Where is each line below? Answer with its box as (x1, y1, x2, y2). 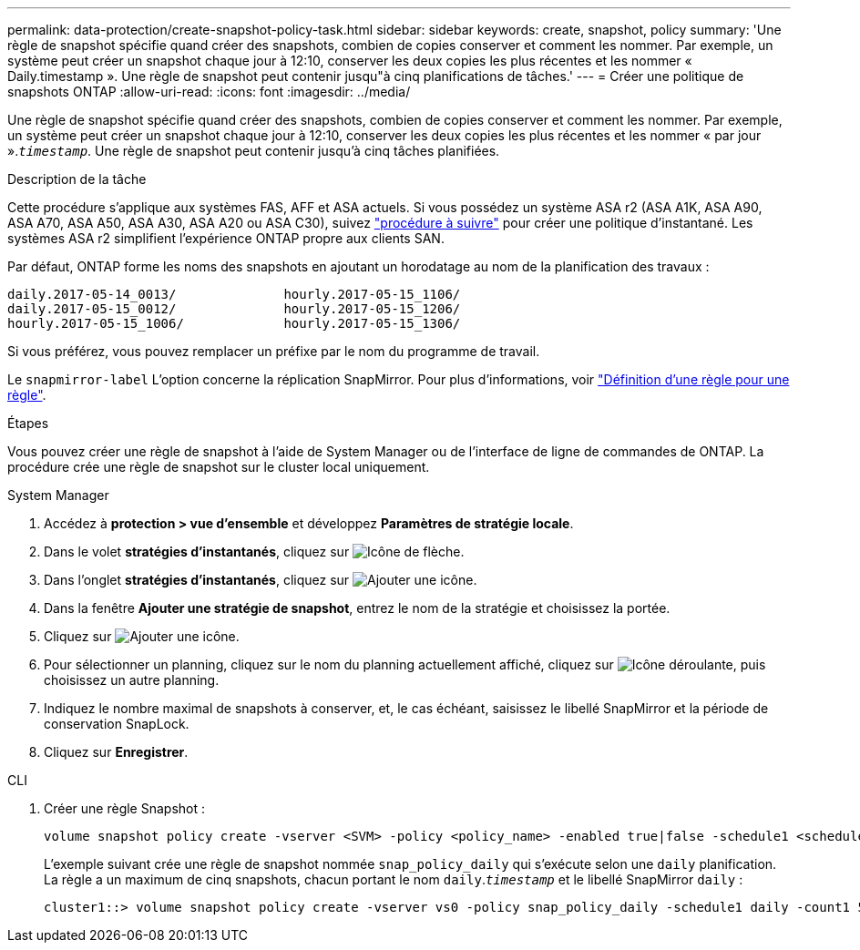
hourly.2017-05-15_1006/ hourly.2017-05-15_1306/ (7, 316, 461, 331)
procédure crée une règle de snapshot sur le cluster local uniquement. (7, 459, 430, 475)
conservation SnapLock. (44, 716, 189, 731)
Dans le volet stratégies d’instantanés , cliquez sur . (44, 544, 465, 559)
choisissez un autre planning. (44, 672, 220, 688)
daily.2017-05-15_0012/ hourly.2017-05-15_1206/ (7, 301, 461, 316)
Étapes (7, 415, 49, 431)
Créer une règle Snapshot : (44, 801, 206, 816)
